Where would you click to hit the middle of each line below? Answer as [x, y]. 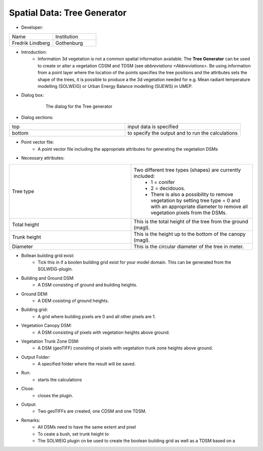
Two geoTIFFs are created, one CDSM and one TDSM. [92, 411]
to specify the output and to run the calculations [183, 133]
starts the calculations [60, 379]
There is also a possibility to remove [192, 194]
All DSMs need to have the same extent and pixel [87, 427]
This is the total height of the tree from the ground [191, 221]
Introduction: [34, 52]
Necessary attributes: [43, 158]
